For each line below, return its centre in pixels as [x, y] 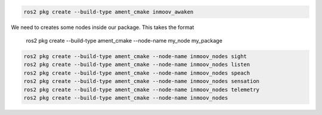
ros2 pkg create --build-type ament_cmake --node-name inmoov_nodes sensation [141, 81]
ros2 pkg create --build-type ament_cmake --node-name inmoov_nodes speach [137, 73]
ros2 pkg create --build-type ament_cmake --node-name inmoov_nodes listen [137, 65]
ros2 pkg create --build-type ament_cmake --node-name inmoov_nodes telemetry [141, 90]
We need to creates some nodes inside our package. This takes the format [103, 27]
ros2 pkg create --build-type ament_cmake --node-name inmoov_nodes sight [135, 56]
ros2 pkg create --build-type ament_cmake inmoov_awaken [109, 12]
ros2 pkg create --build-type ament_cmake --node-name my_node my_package [124, 40]
